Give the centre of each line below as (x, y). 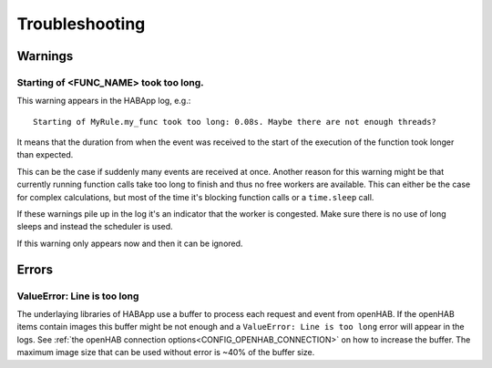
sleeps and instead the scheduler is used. (95, 227)
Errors (35, 269)
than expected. (45, 155)
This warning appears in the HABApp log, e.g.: (104, 101)
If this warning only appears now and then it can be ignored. (130, 243)
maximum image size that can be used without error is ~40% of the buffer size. (166, 353)
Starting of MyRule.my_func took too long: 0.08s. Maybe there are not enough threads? (235, 122)
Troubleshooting (81, 24)
